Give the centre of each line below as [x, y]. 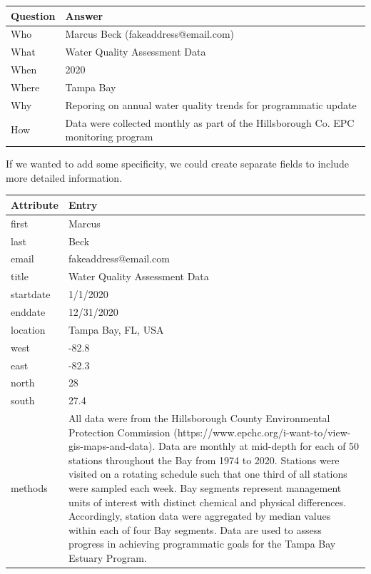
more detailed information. [64, 177]
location [28, 329]
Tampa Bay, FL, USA [116, 329]
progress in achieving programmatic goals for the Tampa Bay [202, 544]
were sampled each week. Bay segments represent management [205, 488]
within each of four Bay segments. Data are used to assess [195, 529]
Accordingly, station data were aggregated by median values [199, 516]
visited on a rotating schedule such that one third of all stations [208, 474]
